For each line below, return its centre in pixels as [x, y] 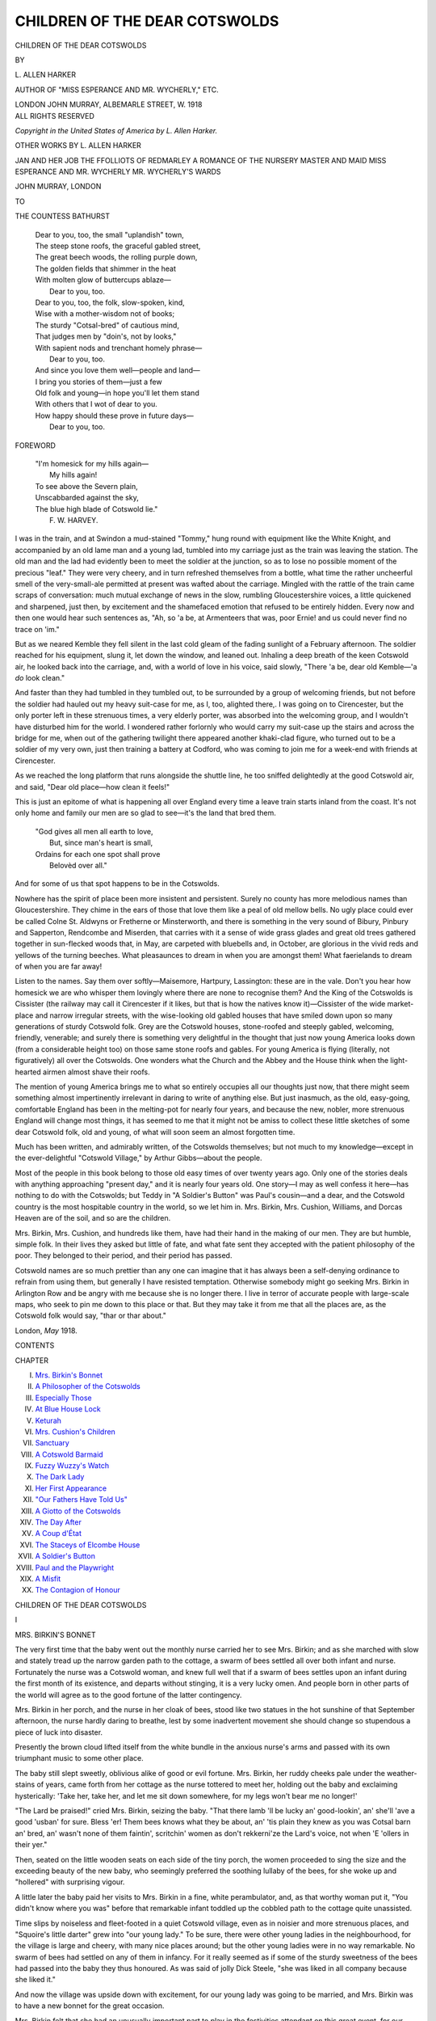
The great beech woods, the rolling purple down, [116, 257]
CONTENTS [35, 1345]
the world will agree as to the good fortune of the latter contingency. [128, 1694]
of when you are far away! [59, 967]
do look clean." [40, 678]
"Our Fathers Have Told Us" [82, 1500]
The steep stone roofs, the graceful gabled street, [118, 246]
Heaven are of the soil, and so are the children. [93, 1218]
